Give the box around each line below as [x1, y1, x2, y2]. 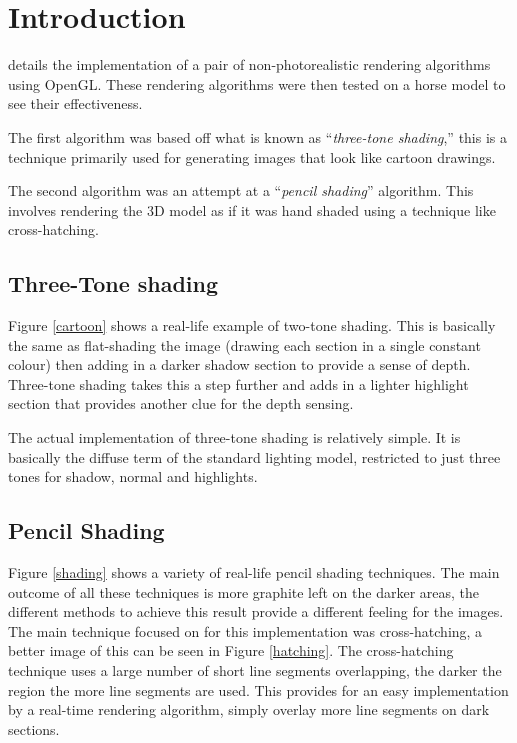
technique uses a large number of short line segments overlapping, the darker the [8, 660, 502, 680]
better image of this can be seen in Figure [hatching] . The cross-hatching [8, 640, 454, 661]
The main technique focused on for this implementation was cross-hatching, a [8, 620, 483, 641]
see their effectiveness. [8, 93, 143, 114]
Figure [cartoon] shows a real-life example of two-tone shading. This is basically [8, 315, 496, 336]
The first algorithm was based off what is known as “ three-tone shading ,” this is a [8, 126, 508, 147]
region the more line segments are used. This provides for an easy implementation [8, 679, 509, 700]
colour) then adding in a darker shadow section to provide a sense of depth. [8, 354, 471, 375]
